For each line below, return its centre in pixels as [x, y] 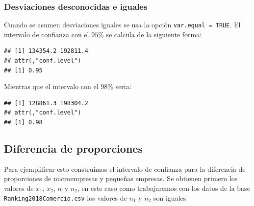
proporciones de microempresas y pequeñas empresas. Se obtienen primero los [121, 178]
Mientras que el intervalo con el [51, 86]
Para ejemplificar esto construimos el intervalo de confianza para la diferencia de [125, 169]
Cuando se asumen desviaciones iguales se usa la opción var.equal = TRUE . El [122, 25]
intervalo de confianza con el [47, 34]
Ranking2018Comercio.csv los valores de [65, 197]
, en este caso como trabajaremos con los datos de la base [164, 188]
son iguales [170, 197]
